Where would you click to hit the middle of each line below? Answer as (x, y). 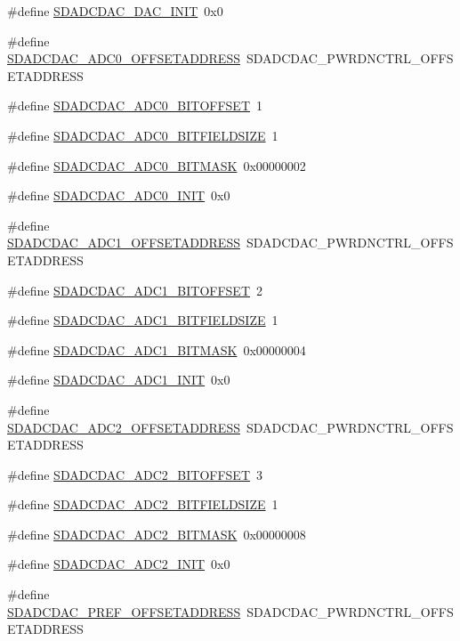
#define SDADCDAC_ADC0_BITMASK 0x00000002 (157, 165)
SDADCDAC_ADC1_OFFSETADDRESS (124, 243)
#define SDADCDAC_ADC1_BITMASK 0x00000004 (157, 349)
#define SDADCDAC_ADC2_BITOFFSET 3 (135, 474)
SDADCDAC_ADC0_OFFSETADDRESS (124, 58)
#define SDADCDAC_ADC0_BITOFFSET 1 (135, 105)
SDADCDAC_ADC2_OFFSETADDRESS (124, 427)
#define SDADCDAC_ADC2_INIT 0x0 (119, 564)
